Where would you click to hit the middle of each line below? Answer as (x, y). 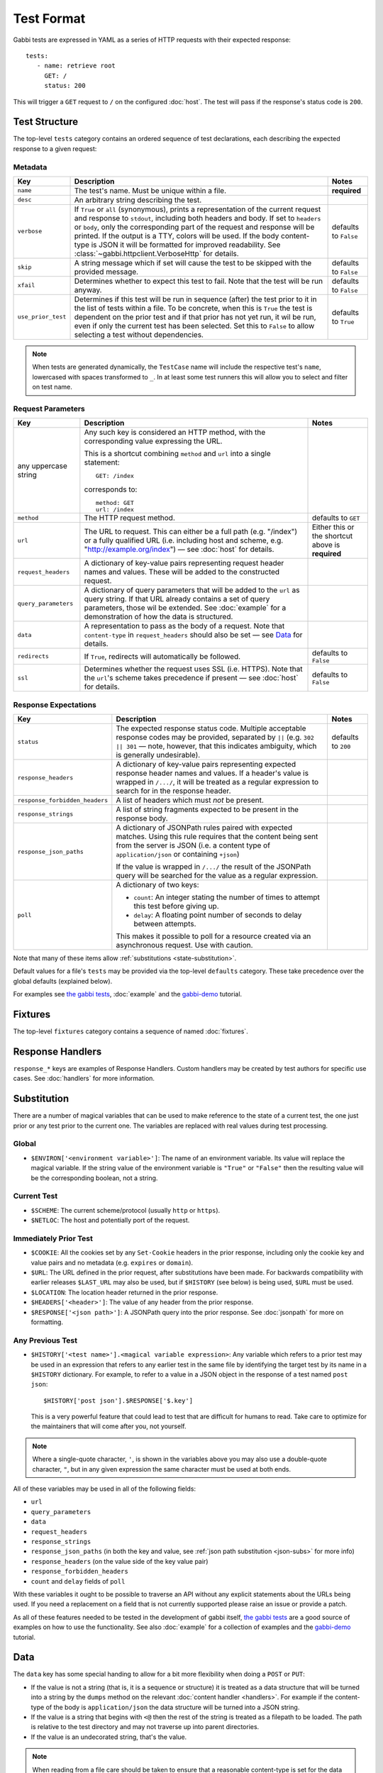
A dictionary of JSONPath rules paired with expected (204, 828)
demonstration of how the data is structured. (159, 617)
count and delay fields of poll (78, 1581)
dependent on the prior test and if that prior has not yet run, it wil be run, (195, 317)
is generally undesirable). (158, 755)
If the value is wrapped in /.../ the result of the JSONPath (213, 867)
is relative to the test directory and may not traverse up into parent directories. (145, 1727)
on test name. (52, 387)
